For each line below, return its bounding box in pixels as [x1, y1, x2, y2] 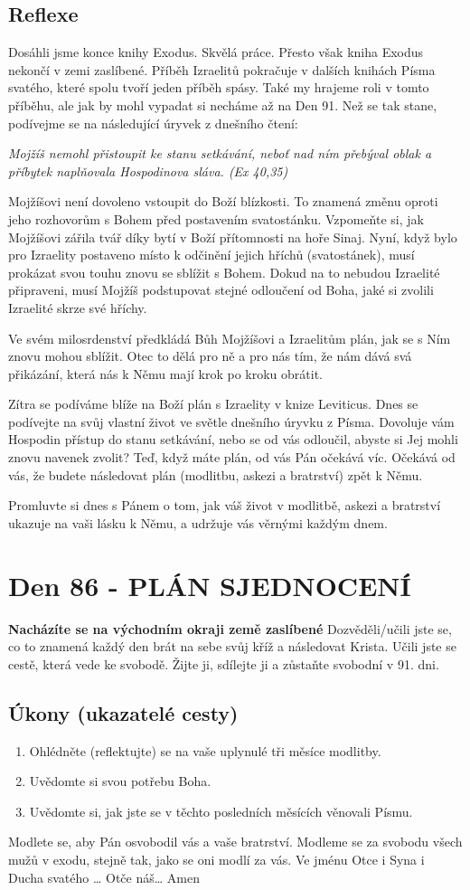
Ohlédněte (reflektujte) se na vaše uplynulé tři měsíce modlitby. [29, 741, 381, 760]
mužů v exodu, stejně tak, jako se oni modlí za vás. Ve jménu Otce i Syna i [8, 849, 425, 868]
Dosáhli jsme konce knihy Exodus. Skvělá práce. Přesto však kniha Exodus [8, 43, 424, 62]
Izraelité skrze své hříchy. [8, 298, 147, 317]
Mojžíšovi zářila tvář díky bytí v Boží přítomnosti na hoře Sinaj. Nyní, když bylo [8, 227, 457, 246]
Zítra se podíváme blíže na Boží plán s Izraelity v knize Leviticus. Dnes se [8, 394, 418, 413]
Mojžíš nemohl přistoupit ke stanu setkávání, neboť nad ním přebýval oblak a [8, 144, 432, 163]
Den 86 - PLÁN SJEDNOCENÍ [8, 566, 411, 603]
